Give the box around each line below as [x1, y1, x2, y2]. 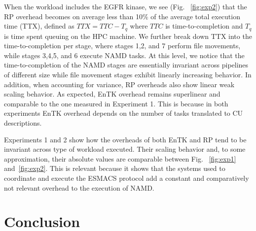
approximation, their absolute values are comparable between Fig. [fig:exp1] [4, 153, 236, 164]
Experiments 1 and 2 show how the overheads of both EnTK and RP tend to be [4, 134, 247, 144]
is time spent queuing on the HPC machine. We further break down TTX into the [4, 31, 252, 41]
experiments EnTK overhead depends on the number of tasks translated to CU [4, 108, 243, 118]
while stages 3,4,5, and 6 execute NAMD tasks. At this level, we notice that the [4, 50, 245, 60]
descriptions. [4, 117, 42, 128]
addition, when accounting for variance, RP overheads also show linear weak [4, 79, 235, 89]
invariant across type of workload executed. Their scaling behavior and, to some [4, 144, 246, 154]
